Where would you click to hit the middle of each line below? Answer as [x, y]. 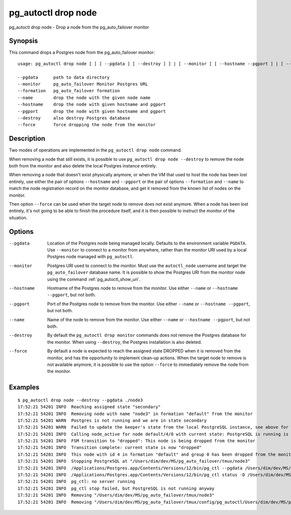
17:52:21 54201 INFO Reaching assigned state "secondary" [89, 407]
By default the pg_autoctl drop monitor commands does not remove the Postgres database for [147, 335]
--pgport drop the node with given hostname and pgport [92, 111]
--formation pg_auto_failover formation [69, 91]
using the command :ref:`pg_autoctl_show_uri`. [94, 279]
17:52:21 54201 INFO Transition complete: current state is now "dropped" [110, 448]
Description [27, 139]
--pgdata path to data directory [64, 77]
